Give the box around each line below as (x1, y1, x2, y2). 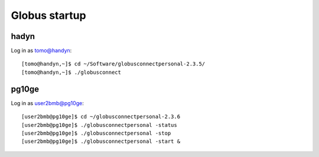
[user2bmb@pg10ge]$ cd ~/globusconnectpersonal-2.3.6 (21, 113, 180, 120)
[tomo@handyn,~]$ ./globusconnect (21, 68, 121, 76)
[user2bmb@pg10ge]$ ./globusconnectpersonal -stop (21, 130, 171, 136)
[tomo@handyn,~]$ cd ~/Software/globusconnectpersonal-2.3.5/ (21, 61, 206, 67)
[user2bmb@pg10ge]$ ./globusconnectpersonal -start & (21, 138, 180, 145)
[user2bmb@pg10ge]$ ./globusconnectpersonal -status (21, 122, 177, 128)
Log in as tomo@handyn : (11, 47, 72, 54)
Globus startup (11, 9, 86, 22)
